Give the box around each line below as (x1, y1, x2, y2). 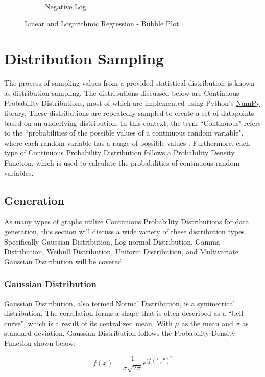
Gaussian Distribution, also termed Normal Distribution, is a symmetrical (4, 298, 235, 308)
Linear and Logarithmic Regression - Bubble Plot (25, 18, 179, 29)
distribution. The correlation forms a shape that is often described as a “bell (4, 308, 244, 318)
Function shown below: (4, 338, 76, 348)
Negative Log (45, 1, 86, 11)
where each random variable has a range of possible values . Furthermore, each (4, 137, 250, 148)
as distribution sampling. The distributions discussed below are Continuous (4, 87, 239, 98)
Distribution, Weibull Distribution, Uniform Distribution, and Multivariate (4, 246, 238, 257)
